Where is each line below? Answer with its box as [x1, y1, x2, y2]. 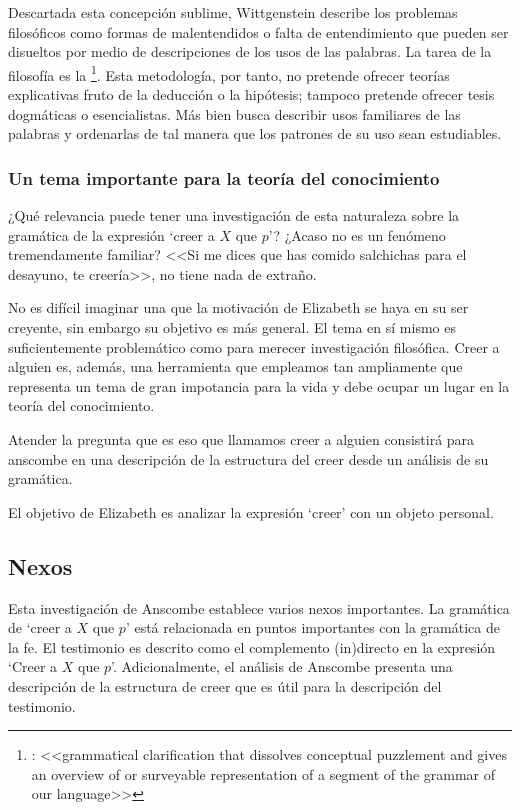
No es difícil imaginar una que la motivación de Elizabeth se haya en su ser [8, 297, 469, 318]
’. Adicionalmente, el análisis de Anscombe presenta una [111, 656, 453, 677]
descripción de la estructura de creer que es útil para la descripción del [8, 675, 442, 696]
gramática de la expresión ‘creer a [8, 224, 215, 245]
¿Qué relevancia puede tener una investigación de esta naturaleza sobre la [8, 205, 460, 226]
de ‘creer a [8, 617, 72, 638]
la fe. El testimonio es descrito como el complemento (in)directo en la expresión [8, 636, 496, 657]
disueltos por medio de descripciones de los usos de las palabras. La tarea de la [8, 41, 492, 62]
